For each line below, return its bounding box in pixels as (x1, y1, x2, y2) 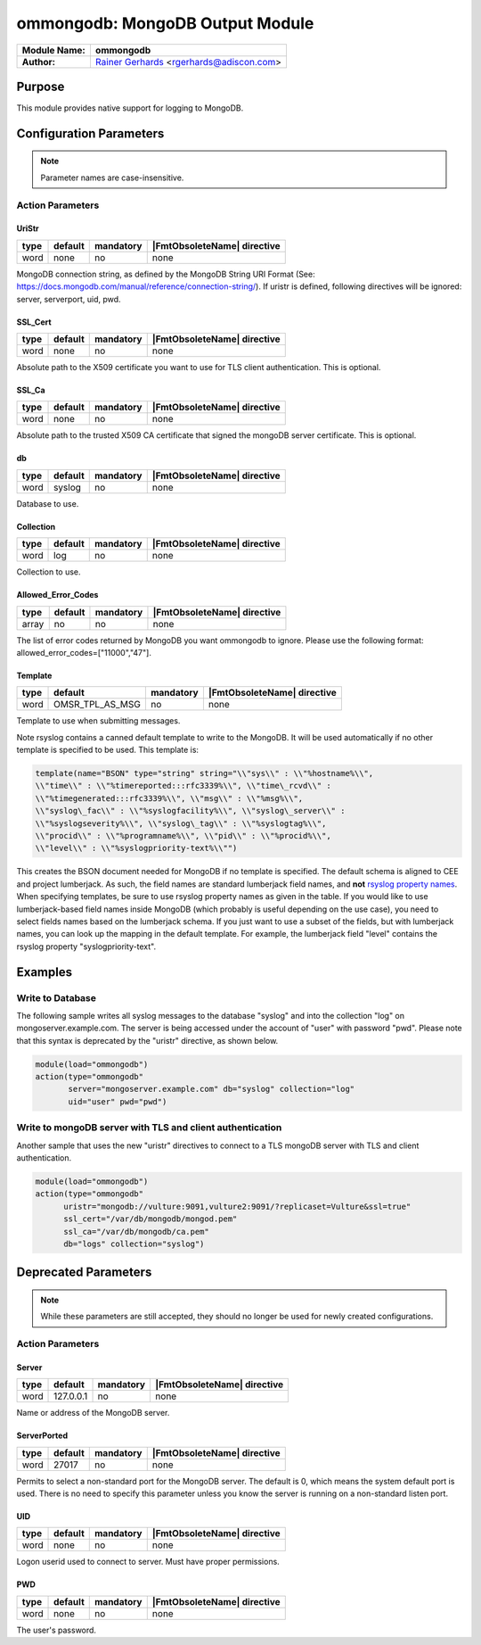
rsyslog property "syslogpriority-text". (16, 941, 157, 952)
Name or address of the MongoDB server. (16, 1408, 170, 1418)
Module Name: (21, 44, 86, 56)
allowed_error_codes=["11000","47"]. (16, 647, 151, 657)
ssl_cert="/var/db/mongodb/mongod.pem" (63, 1214, 238, 1224)
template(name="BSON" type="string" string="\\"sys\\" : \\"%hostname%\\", (35, 768, 374, 779)
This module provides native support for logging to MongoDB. (16, 103, 244, 113)
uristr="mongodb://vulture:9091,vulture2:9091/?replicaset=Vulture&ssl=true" (63, 1201, 412, 1211)
